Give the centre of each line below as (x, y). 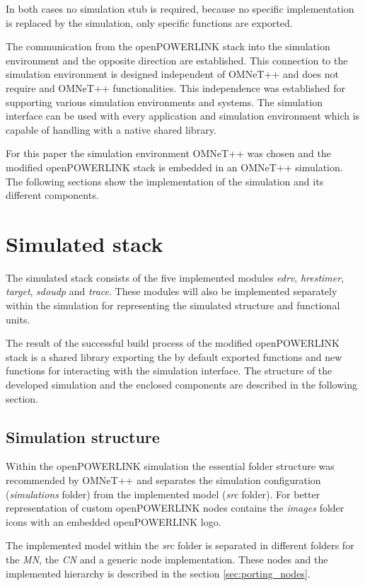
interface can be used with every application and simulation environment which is (183, 116)
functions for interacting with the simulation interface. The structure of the (169, 370)
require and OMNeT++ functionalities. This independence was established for (176, 87)
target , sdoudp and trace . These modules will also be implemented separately (172, 291)
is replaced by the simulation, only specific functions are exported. (149, 22)
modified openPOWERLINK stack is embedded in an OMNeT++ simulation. (174, 167)
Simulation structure (83, 436)
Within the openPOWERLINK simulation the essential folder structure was (170, 466)
